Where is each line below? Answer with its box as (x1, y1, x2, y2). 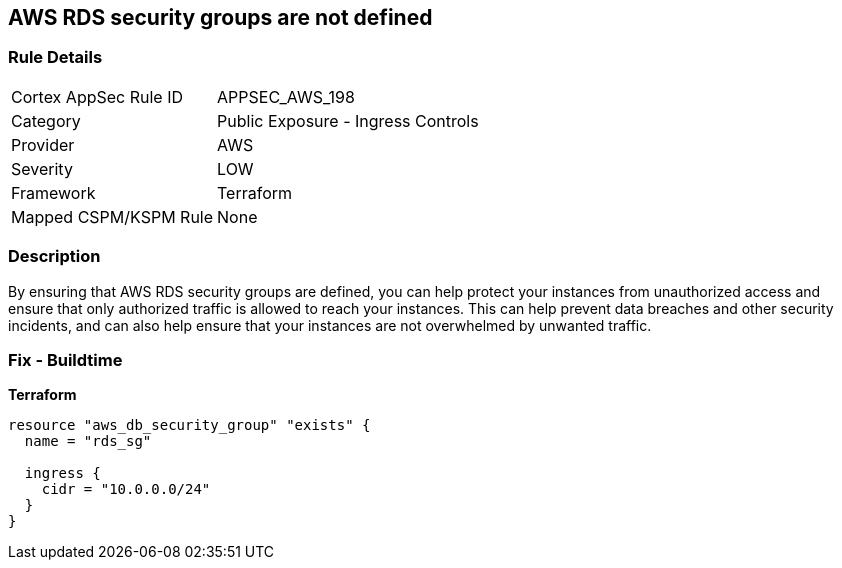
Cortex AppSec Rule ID (11, 86, 184, 107)
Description (8, 246, 101, 267)
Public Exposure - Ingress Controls (217, 110, 479, 131)
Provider (11, 134, 75, 155)
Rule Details (8, 47, 103, 68)
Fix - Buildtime (8, 349, 123, 370)
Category (11, 110, 81, 131)
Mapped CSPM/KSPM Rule (11, 206, 214, 227)
